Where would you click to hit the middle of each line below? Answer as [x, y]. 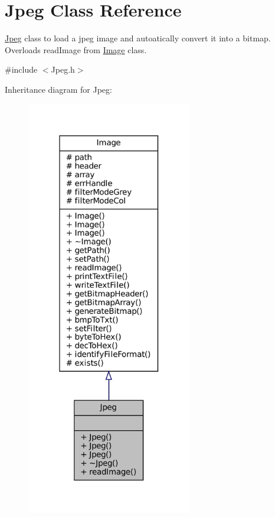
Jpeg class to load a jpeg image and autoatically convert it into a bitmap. [138, 38]
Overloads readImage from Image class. [76, 49]
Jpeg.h [63, 69]
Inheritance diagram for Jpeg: [58, 89]
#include [21, 69]
